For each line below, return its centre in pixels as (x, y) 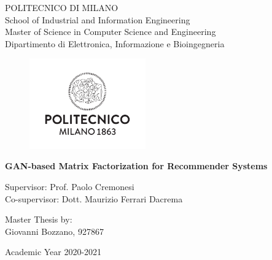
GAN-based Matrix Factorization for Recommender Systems (136, 166)
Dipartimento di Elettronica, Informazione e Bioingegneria (115, 43)
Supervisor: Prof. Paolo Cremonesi (70, 186)
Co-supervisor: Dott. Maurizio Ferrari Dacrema (94, 198)
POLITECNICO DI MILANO (62, 7)
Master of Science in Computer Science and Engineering (111, 32)
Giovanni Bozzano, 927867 (54, 231)
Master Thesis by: (39, 219)
